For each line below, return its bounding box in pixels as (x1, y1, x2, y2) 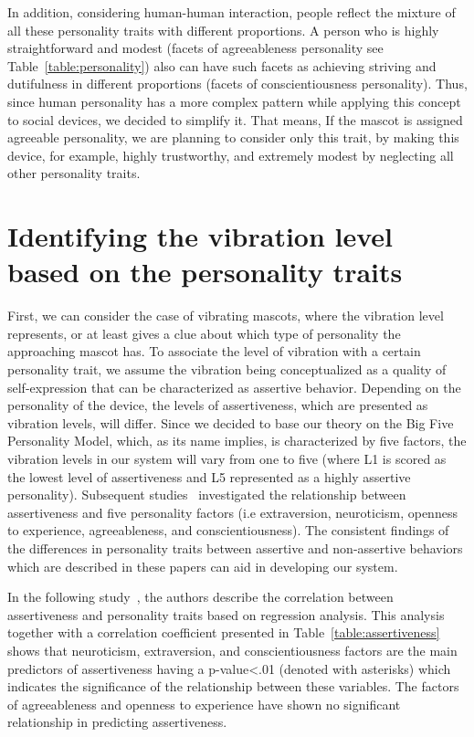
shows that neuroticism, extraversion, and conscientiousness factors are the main (7, 640, 458, 659)
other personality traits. (7, 163, 141, 183)
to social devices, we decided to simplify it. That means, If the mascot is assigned (7, 110, 463, 129)
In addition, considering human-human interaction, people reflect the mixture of (7, 3, 456, 21)
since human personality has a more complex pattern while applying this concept (7, 91, 461, 111)
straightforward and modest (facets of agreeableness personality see (7, 38, 384, 58)
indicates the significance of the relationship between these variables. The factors (7, 677, 459, 696)
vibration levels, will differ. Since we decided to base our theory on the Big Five (7, 413, 454, 432)
